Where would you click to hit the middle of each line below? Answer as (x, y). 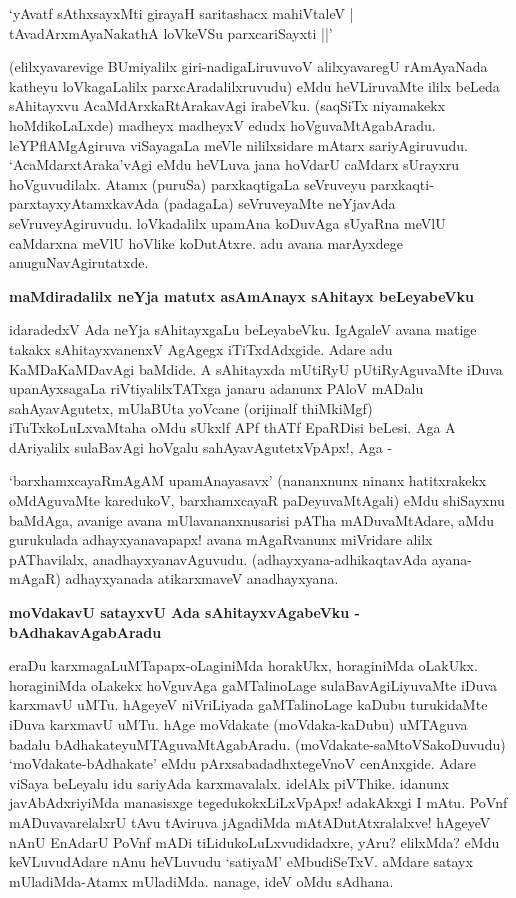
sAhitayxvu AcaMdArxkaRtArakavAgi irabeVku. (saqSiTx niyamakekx (227, 105)
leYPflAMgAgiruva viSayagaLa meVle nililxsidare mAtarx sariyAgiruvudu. (238, 144)
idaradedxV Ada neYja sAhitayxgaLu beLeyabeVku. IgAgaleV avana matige (243, 329)
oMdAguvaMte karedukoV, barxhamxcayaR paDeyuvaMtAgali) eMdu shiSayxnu (257, 500)
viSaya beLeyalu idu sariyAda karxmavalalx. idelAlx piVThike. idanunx (229, 782)
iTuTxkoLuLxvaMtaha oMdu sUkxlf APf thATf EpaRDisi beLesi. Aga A (232, 427)
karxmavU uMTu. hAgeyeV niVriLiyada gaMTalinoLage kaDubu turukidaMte (248, 704)
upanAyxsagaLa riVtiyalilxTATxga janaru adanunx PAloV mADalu (216, 388)
